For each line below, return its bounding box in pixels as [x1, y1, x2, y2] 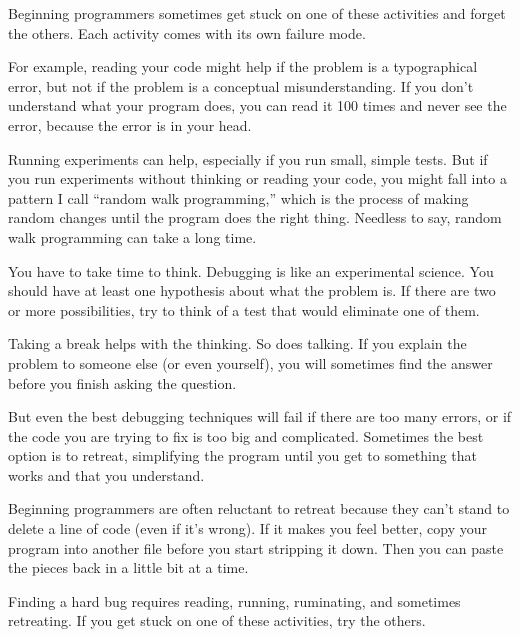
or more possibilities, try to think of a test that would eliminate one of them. [8, 299, 480, 320]
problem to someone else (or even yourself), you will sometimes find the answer [8, 352, 493, 373]
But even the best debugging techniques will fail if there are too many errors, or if [8, 406, 512, 427]
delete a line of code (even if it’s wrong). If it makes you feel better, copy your [8, 518, 487, 539]
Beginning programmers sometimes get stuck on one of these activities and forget [8, 3, 506, 23]
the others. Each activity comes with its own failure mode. [8, 22, 366, 43]
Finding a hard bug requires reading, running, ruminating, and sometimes [8, 590, 461, 611]
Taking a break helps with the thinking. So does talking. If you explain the [8, 333, 467, 354]
